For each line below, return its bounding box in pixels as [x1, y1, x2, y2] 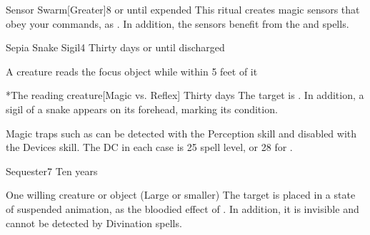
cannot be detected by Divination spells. [6, 215, 182, 230]
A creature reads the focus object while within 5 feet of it [6, 63, 258, 78]
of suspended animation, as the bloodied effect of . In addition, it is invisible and [6, 201, 359, 216]
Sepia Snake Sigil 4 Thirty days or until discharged [6, 40, 225, 55]
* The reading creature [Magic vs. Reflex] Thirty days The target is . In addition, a [6, 88, 364, 103]
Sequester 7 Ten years [6, 163, 98, 178]
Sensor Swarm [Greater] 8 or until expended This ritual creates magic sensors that [6, 2, 360, 16]
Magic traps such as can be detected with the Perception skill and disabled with [6, 125, 357, 140]
